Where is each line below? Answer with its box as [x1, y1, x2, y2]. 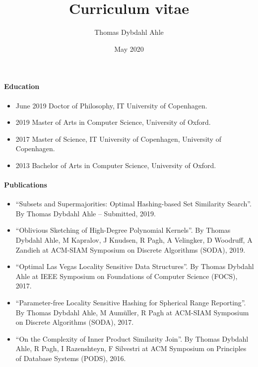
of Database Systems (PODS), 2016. [15, 353, 126, 363]
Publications [4, 180, 47, 190]
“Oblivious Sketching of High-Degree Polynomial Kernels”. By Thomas [15, 225, 231, 235]
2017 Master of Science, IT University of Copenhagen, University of [15, 133, 221, 144]
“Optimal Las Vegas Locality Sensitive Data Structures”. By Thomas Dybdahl [15, 261, 254, 272]
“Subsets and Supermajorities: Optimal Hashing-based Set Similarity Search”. [15, 198, 252, 209]
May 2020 [114, 43, 144, 54]
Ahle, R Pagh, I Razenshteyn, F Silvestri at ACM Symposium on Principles [15, 343, 247, 354]
